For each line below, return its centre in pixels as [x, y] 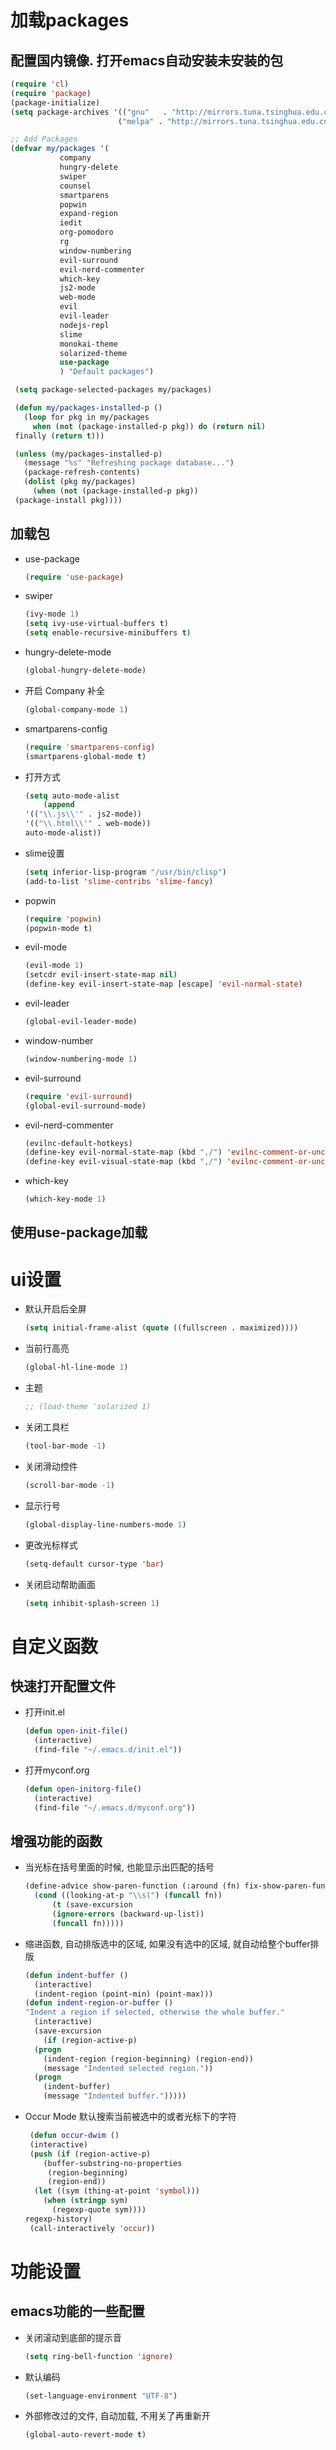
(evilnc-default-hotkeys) [78, 1143]
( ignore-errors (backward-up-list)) [128, 1914]
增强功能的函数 [56, 1841]
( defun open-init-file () [76, 1731]
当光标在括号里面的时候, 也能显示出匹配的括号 [119, 1867]
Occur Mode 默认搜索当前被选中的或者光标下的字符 [130, 2117]
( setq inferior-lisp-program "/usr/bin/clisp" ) [125, 872]
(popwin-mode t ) [58, 928]
